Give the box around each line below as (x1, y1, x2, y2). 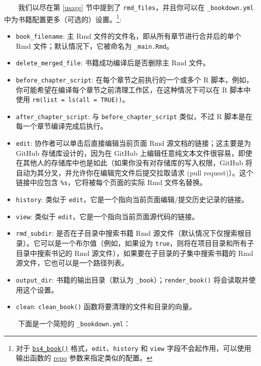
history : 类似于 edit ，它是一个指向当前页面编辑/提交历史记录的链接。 (16, 194, 248, 205)
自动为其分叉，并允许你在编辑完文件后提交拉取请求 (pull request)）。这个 (16, 167, 253, 177)
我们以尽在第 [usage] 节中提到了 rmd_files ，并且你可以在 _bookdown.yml (18, 2, 254, 12)
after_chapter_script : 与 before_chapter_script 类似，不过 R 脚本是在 (16, 111, 252, 121)
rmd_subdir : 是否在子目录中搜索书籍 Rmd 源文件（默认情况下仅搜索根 (16, 228, 245, 238)
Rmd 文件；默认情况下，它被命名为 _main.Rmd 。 (16, 40, 174, 51)
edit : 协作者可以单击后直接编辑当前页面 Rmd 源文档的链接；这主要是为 (16, 138, 251, 148)
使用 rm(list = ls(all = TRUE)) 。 (16, 94, 129, 105)
